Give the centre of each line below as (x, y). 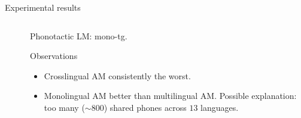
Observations (54, 56)
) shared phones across (145, 107)
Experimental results (43, 7)
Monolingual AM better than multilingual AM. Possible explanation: (170, 96)
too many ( (64, 107)
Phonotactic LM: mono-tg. (79, 35)
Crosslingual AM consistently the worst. (117, 75)
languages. (220, 107)
